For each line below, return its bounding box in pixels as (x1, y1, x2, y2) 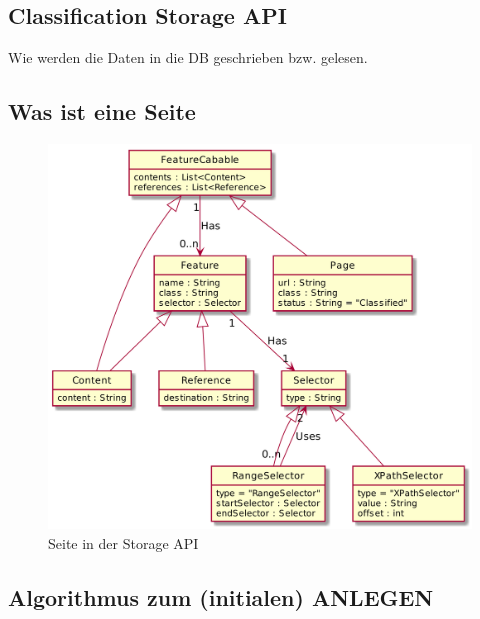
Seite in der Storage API (48, 533, 199, 554)
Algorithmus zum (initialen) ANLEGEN (8, 582, 434, 613)
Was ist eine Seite (8, 96, 196, 127)
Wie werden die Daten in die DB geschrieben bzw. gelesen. (8, 47, 368, 68)
